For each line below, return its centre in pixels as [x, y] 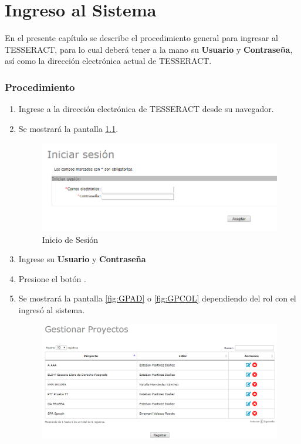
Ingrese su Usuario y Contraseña [82, 259]
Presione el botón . [52, 278]
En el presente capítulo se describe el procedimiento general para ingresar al [141, 38]
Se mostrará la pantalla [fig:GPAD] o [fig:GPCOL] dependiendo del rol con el [157, 298]
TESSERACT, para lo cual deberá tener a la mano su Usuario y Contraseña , [149, 49]
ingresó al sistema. [52, 310]
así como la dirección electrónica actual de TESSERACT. [108, 61]
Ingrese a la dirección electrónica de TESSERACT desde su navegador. [146, 109]
